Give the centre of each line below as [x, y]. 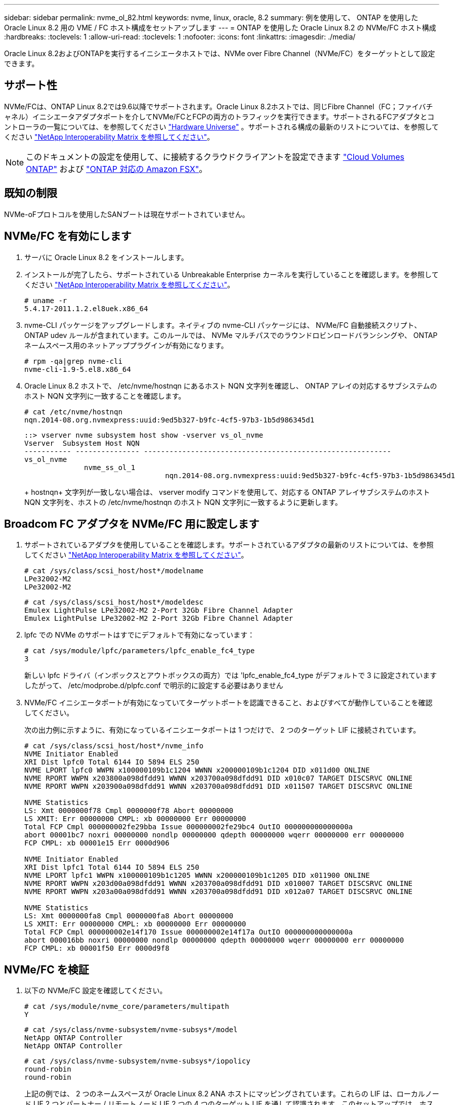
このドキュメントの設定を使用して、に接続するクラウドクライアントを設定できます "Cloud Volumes [215, 157]
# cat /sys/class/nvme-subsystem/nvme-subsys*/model [131, 1030]
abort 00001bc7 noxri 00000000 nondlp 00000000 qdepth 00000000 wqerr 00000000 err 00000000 [214, 835]
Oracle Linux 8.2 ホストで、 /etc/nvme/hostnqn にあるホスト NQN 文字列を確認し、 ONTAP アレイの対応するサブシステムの [231, 386]
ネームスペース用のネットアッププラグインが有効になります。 [126, 345]
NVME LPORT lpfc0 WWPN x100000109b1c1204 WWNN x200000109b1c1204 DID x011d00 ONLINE [197, 770]
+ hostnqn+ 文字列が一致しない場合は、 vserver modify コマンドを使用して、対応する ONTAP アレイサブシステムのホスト [227, 492]
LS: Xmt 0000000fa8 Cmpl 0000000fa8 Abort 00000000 [129, 916]
